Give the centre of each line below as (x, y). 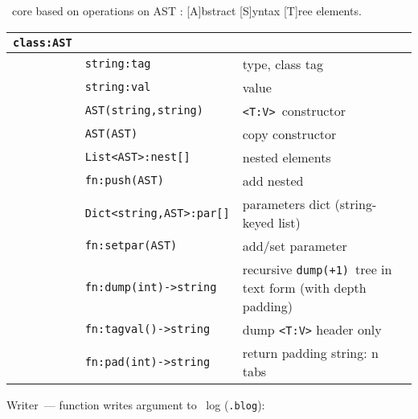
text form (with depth (304, 287)
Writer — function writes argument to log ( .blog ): (136, 404)
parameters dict (287, 203)
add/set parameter (295, 245)
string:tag (118, 64)
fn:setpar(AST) (131, 246)
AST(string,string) (144, 111)
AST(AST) (111, 134)
